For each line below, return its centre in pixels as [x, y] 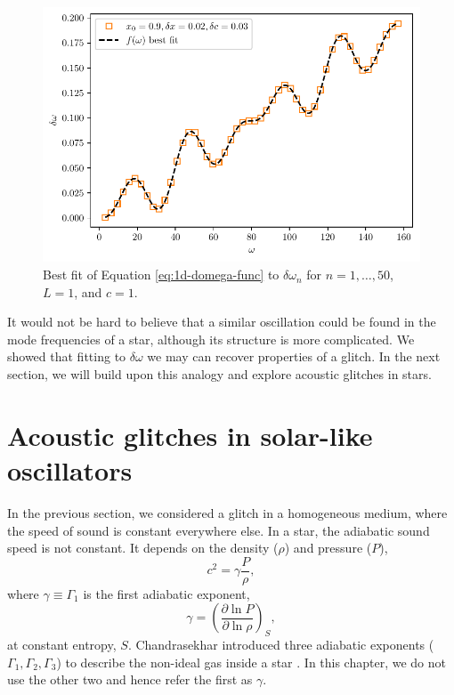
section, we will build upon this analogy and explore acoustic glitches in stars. [219, 374]
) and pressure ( [328, 548]
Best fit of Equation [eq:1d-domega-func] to [161, 275]
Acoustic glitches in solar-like [190, 435]
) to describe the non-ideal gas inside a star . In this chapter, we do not [251, 662]
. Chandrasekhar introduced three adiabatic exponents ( [281, 645]
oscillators [70, 470]
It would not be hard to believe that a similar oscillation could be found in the [222, 322]
